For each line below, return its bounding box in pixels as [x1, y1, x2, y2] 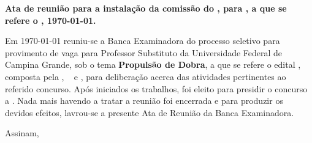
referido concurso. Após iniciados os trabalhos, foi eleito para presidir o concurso [5, 82, 308, 95]
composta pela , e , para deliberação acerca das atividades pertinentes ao [5, 70, 286, 82]
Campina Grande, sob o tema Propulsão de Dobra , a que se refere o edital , [5, 58, 301, 71]
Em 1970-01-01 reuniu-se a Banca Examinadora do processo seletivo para [5, 34, 280, 47]
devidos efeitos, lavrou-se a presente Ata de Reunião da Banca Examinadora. [5, 106, 294, 119]
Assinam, [5, 127, 39, 139]
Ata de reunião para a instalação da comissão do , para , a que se [5, 2, 287, 14]
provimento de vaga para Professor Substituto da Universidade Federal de [5, 46, 283, 59]
